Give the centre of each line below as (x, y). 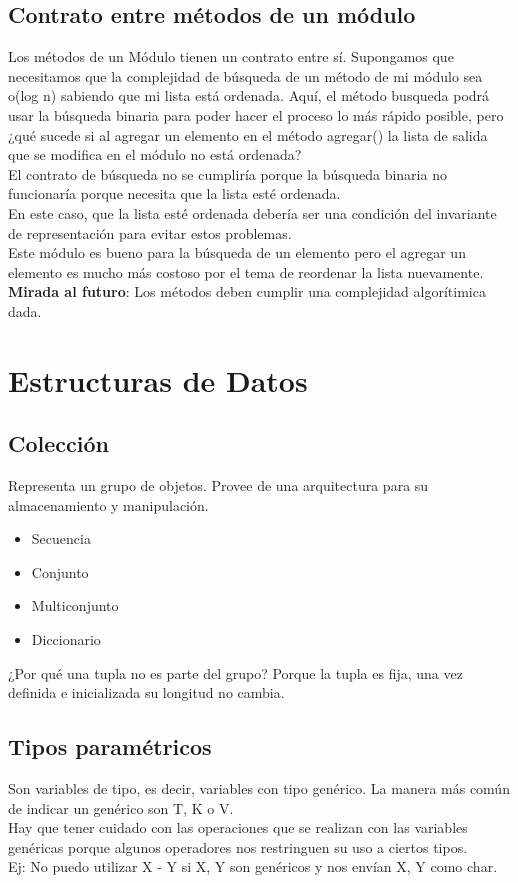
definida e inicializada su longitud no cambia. (146, 692)
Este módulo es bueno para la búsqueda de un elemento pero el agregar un (237, 252)
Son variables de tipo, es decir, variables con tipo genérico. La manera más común (259, 788)
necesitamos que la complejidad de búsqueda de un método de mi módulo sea (245, 75)
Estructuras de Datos (158, 379)
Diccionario (66, 639)
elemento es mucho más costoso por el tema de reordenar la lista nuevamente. (246, 271)
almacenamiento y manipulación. (108, 504)
